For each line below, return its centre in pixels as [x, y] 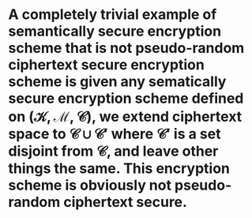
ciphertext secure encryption [107, 65]
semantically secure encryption [115, 31]
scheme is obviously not [90, 185]
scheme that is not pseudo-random [126, 48]
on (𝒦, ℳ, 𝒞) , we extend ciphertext [125, 117]
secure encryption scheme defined [126, 98]
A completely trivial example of [113, 15]
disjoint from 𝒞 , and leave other [113, 151]
